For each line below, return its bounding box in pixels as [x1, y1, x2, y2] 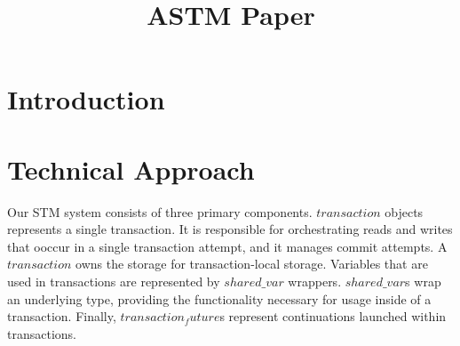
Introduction [7, 81, 165, 117]
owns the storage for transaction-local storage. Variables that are [75, 254, 428, 273]
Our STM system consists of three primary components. [7, 202, 313, 221]
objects [385, 202, 424, 221]
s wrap [405, 272, 441, 291]
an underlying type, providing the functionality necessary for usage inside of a [7, 289, 432, 308]
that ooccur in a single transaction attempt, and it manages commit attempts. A [7, 237, 448, 255]
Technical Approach [7, 150, 255, 187]
